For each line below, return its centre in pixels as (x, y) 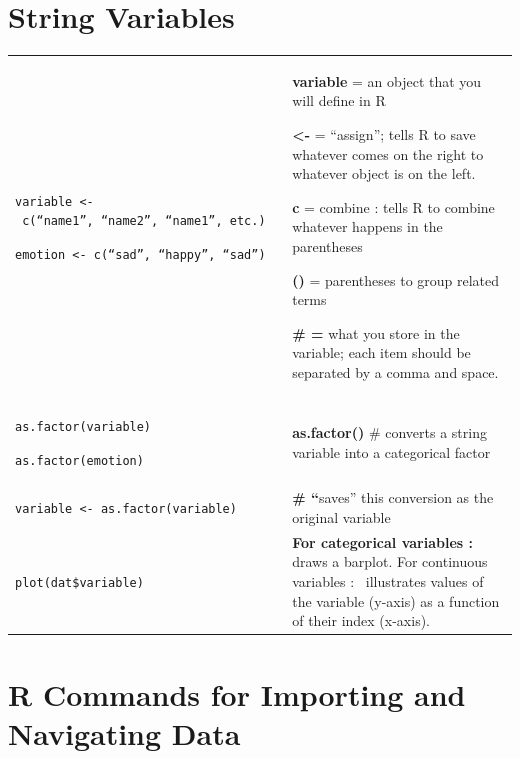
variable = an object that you (387, 80)
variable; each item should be (381, 352)
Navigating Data (124, 732)
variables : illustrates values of (388, 581)
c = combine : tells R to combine (393, 206)
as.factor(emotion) (79, 460)
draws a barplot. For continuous (390, 561)
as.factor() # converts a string (389, 431)
